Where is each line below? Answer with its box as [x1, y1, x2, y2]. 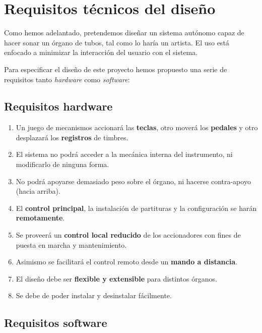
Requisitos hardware [4, 98, 113, 114]
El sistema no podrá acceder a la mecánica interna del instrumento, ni [16, 149, 233, 159]
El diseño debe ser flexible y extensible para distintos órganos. [16, 273, 217, 284]
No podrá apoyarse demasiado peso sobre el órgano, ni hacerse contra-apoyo [16, 176, 251, 186]
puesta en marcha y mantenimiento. [16, 239, 127, 250]
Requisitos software [4, 315, 107, 330]
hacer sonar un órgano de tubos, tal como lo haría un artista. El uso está [4, 37, 229, 47]
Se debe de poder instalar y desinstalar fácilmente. [16, 290, 172, 301]
